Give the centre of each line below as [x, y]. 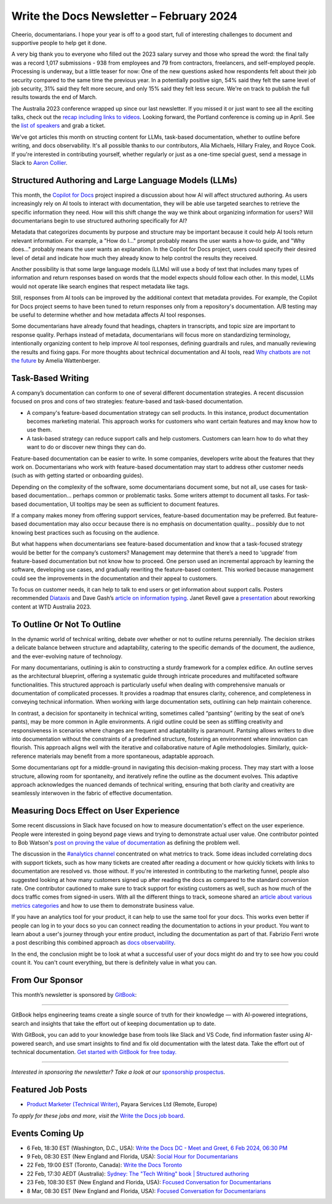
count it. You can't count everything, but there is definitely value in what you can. [114, 962]
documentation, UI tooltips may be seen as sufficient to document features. [124, 504]
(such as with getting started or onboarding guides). [77, 476]
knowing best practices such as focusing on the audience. [85, 532]
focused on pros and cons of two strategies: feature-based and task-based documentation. [127, 401]
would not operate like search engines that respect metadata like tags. [101, 286]
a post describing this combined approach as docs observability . [93, 943]
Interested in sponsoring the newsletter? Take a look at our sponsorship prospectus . [118, 1072]
